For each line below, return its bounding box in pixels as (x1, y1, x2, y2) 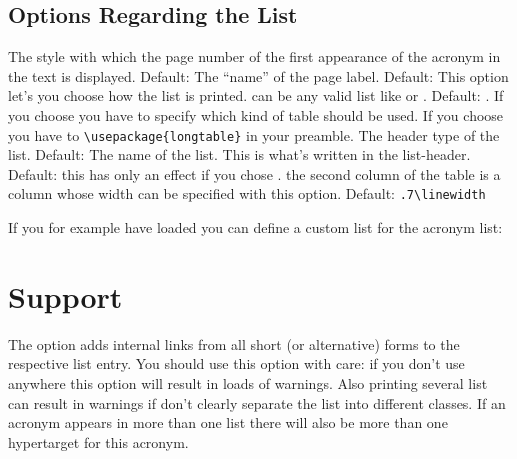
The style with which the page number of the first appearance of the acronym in (8, 46, 501, 67)
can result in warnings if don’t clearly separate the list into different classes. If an (8, 392, 506, 413)
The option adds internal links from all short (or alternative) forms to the (8, 333, 460, 354)
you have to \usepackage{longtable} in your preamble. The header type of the (8, 124, 500, 145)
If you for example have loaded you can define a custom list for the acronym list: (8, 217, 503, 238)
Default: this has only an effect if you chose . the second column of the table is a (8, 163, 501, 184)
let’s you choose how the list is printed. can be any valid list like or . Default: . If (8, 85, 504, 106)
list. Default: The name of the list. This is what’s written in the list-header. (8, 144, 471, 165)
